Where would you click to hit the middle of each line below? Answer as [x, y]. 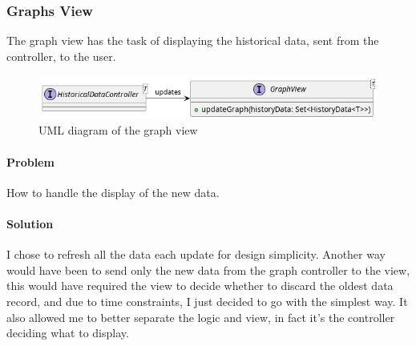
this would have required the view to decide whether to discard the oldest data [200, 286]
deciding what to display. [68, 333]
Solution [30, 223]
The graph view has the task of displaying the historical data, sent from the [193, 40]
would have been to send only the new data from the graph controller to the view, [208, 270]
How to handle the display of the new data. [113, 192]
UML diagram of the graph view [118, 130]
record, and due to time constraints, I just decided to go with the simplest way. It [207, 301]
